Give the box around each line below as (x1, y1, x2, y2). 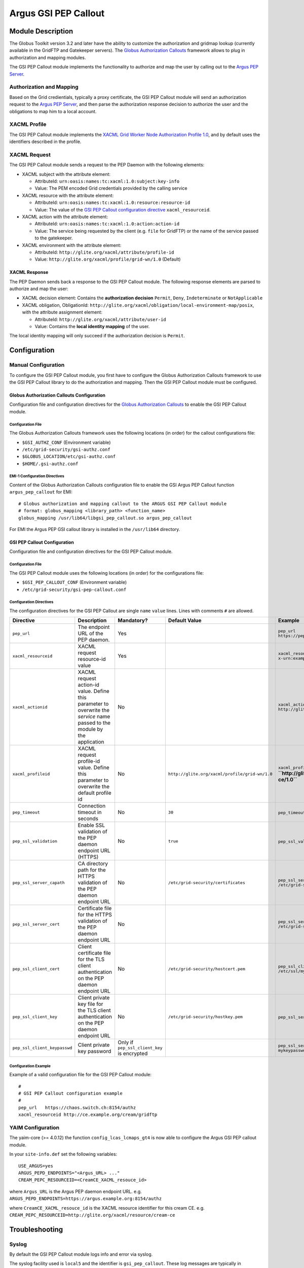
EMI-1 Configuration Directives (9, 474, 64, 479)
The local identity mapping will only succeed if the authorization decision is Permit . (9, 333, 185, 339)
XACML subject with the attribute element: (22, 171, 111, 177)
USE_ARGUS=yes (18, 1163, 53, 1169)
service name (78, 713, 110, 720)
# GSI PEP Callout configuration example (18, 1090, 123, 1097)
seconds (78, 815, 99, 822)
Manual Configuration (9, 362, 65, 369)
